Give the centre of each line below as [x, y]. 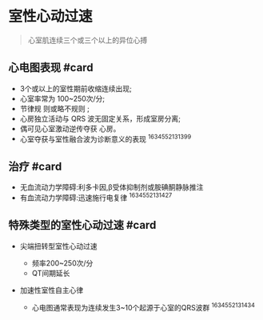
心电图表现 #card [51, 68]
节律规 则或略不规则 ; [54, 108]
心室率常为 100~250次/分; [62, 98]
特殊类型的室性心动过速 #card [82, 225]
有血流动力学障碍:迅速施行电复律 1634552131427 [96, 197]
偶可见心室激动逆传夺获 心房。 [70, 128]
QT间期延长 [51, 273]
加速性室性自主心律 [52, 290]
